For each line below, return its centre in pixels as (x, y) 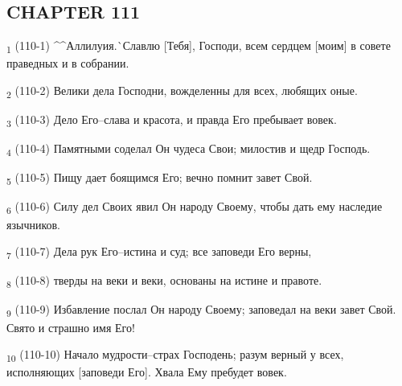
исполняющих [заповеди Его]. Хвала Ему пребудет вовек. (147, 372)
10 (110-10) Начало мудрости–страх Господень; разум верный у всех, (175, 355)
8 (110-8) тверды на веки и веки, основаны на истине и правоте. (164, 281)
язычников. (33, 224)
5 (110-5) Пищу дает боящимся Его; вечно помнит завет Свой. (160, 179)
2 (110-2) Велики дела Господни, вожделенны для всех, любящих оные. (182, 91)
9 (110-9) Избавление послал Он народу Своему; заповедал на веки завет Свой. (201, 310)
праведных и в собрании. (68, 63)
